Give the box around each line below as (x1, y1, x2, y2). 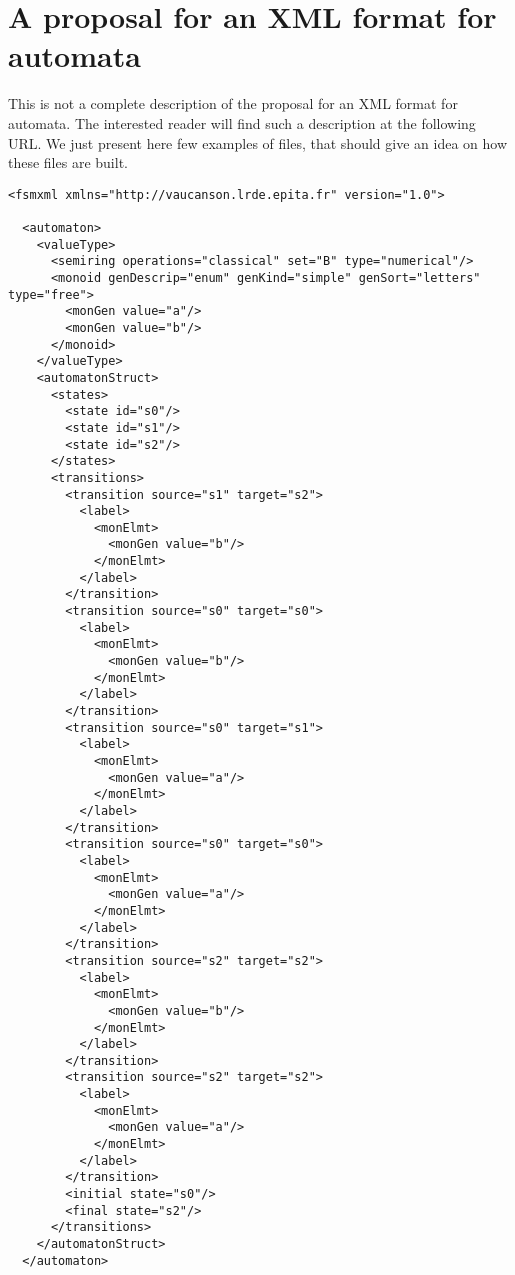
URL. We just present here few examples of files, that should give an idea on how (8, 132, 507, 153)
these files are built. (8, 152, 128, 173)
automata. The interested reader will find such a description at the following (8, 112, 476, 133)
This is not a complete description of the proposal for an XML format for (8, 93, 458, 114)
